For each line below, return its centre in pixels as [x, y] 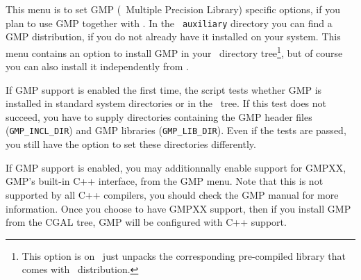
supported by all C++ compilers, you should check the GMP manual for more [172, 194]
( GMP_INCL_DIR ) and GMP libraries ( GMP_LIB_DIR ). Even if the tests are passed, [176, 130]
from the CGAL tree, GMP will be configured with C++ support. [146, 222]
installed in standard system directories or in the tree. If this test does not [166, 103]
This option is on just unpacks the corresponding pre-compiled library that [184, 255]
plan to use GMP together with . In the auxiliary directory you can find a [169, 23]
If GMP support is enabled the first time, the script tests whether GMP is [164, 89]
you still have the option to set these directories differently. [131, 144]
